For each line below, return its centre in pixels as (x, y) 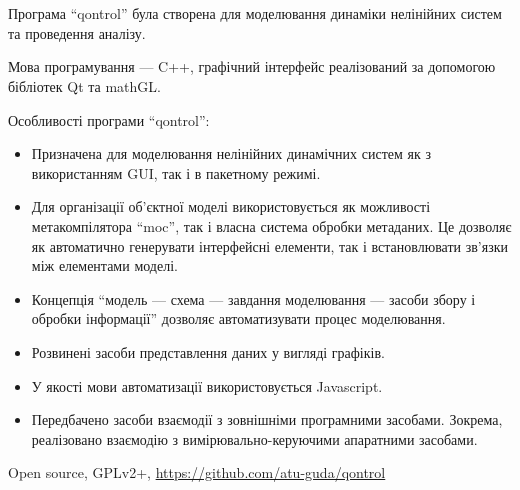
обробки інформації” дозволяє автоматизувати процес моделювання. (238, 318)
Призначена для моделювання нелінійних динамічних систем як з (231, 153)
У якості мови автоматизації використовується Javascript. (207, 385)
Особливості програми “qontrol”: (109, 119)
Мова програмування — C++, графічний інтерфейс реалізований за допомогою (252, 66)
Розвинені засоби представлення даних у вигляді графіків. (208, 351)
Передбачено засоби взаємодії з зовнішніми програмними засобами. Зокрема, (267, 419)
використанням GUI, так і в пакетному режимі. (176, 172)
